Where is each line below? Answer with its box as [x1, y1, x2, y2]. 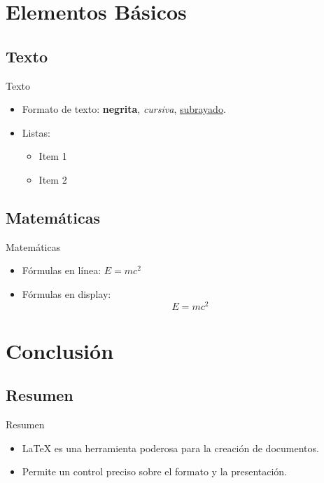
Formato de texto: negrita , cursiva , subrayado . [22, 102, 226, 116]
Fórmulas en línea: [22, 263, 101, 278]
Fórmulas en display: [22, 286, 111, 301]
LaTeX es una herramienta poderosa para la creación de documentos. [22, 440, 319, 455]
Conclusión [6, 336, 114, 365]
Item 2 [38, 172, 67, 186]
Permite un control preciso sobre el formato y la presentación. [22, 464, 288, 479]
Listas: [22, 125, 50, 140]
